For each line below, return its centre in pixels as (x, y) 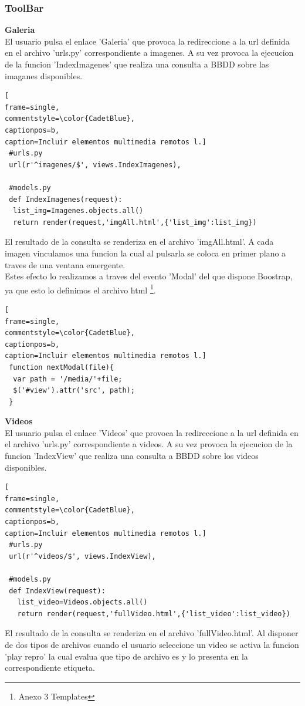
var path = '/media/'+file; (68, 379)
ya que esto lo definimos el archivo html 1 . (80, 289)
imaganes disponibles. (44, 75)
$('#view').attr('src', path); (74, 391)
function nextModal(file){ (62, 367)
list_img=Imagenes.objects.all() (78, 211)
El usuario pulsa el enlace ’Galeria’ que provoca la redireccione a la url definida (147, 41)
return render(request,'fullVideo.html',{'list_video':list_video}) (154, 614)
